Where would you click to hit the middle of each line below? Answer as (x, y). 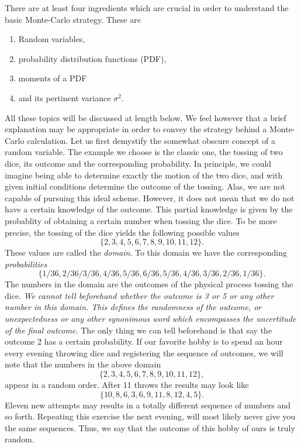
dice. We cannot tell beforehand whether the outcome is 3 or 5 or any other (139, 295)
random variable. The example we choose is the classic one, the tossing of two (144, 152)
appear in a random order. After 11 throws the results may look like (127, 385)
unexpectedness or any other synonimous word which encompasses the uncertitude (150, 319)
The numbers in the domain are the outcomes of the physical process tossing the (149, 284)
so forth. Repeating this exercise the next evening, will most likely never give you (150, 416)
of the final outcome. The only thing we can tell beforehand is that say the (139, 330)
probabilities (26, 264)
